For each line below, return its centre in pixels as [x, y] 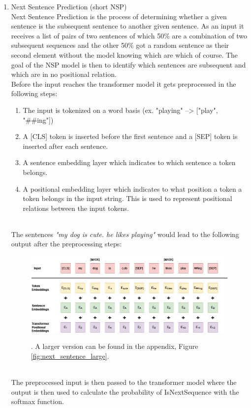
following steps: [34, 93]
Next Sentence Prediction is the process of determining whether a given [119, 16]
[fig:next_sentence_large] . [70, 356]
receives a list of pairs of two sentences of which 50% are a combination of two [129, 35]
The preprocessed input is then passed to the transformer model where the [124, 382]
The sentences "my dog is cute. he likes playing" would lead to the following [125, 234]
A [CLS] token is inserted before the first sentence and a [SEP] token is [130, 136]
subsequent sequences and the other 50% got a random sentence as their [120, 45]
